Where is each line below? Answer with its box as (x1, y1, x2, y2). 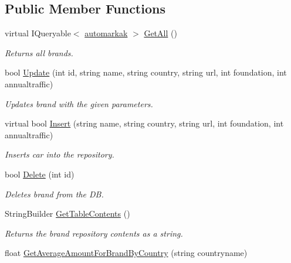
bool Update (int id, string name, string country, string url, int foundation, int (5, 66, 287, 78)
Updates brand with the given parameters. (5, 97, 153, 110)
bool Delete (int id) (5, 168, 75, 180)
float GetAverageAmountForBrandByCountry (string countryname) (5, 247, 248, 259)
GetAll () (144, 27, 177, 39)
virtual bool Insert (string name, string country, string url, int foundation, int (5, 117, 284, 129)
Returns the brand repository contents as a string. (5, 227, 183, 239)
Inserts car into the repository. (5, 148, 114, 160)
